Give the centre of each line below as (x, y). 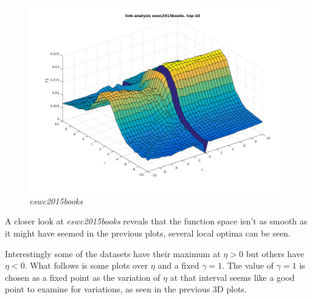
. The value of (248, 265)
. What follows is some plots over (86, 265)
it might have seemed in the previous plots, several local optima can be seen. (148, 233)
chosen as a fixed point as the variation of (83, 277)
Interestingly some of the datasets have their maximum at (113, 253)
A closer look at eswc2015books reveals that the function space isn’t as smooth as (156, 221)
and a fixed (179, 265)
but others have (275, 253)
